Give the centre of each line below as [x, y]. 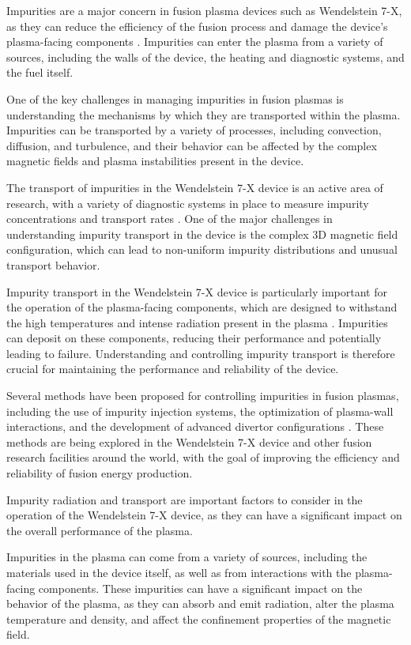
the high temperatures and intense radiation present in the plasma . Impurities [197, 322]
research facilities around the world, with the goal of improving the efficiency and [203, 457]
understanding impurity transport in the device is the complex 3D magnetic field [202, 234]
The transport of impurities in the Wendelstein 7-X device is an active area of [195, 187]
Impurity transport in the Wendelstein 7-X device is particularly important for [197, 291]
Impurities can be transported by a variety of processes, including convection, [194, 130]
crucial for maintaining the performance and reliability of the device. [173, 369]
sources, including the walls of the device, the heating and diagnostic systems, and [205, 57]
